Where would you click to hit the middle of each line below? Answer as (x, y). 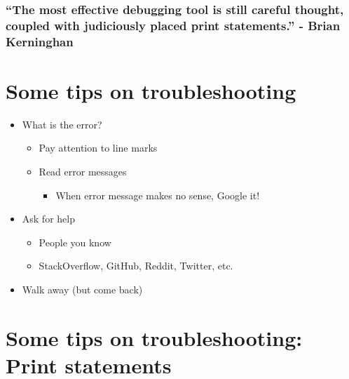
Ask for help (48, 219)
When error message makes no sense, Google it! (158, 195)
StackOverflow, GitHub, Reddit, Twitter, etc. (136, 266)
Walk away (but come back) (82, 289)
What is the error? (62, 124)
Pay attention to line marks (98, 148)
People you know (75, 242)
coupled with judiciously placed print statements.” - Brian (173, 25)
